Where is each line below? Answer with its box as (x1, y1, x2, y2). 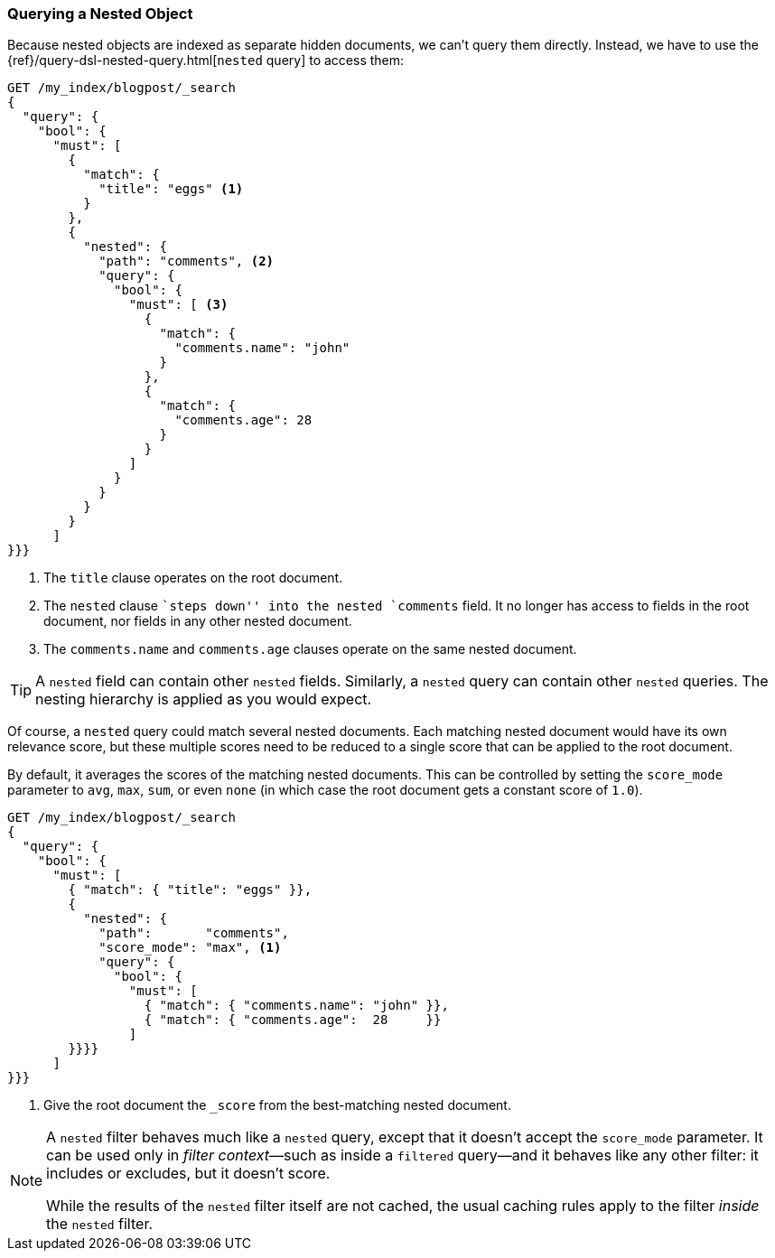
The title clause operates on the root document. (43, 570, 343, 586)
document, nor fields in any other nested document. (43, 613, 352, 629)
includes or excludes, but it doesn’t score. (46, 1164, 331, 1183)
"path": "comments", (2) (98, 254, 275, 269)
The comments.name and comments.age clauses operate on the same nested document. (43, 641, 577, 657)
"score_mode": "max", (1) (98, 940, 282, 955)
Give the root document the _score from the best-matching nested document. (43, 1097, 511, 1114)
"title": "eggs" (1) (98, 182, 244, 197)
